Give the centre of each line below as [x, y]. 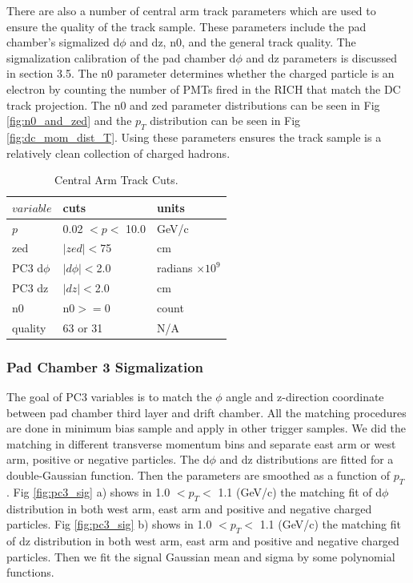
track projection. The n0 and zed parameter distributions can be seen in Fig [193, 105]
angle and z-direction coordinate [305, 397]
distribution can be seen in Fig [225, 121]
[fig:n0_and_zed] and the [69, 121]
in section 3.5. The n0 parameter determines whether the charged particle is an [200, 73]
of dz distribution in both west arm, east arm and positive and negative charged [203, 541]
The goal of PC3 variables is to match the [109, 397]
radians [175, 268]
